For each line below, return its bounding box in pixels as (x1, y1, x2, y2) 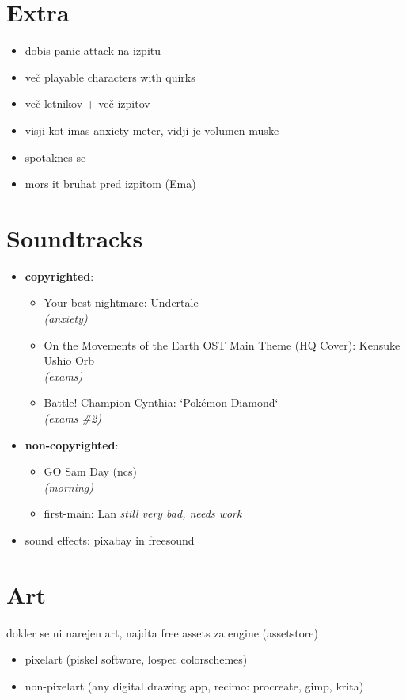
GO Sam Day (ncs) (44, 463, 138, 480)
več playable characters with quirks (25, 68, 195, 85)
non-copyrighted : (25, 436, 119, 453)
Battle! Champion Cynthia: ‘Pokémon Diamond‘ (44, 394, 279, 411)
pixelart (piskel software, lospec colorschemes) (25, 651, 248, 667)
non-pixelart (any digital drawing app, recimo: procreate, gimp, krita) (25, 677, 364, 694)
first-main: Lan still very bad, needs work (44, 505, 242, 522)
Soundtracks (6, 221, 143, 254)
